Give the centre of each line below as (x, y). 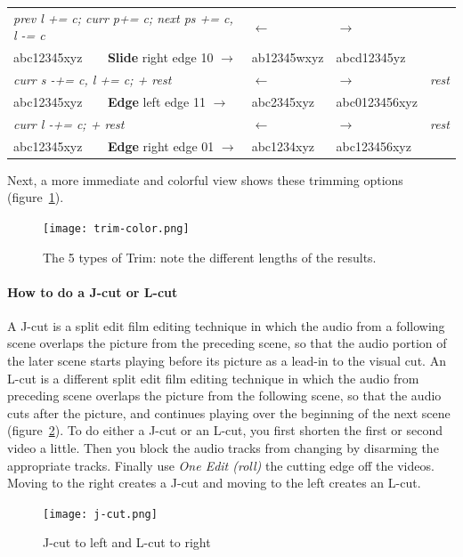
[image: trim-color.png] (116, 228)
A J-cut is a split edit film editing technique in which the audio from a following (226, 325)
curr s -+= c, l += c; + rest (93, 80)
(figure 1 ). (36, 197)
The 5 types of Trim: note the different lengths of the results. (210, 257)
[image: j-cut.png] (100, 514)
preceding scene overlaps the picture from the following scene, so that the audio (224, 396)
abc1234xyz (283, 145)
